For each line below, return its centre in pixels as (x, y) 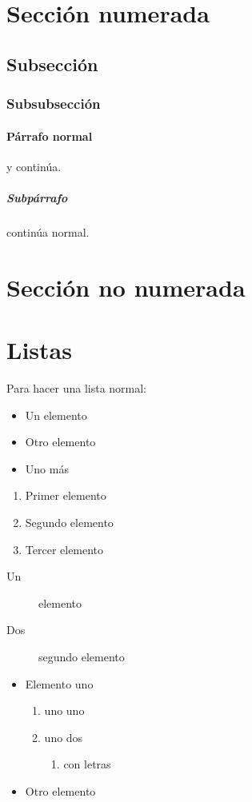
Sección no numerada (126, 287)
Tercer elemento (64, 549)
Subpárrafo (37, 197)
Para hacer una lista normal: (77, 388)
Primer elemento (66, 495)
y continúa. (34, 166)
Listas (39, 350)
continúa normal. (48, 231)
